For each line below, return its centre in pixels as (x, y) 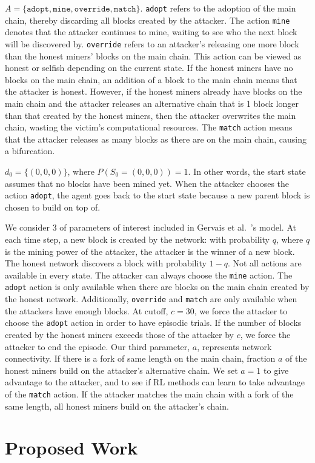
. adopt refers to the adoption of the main (218, 8)
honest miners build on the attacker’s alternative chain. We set (121, 370)
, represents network (234, 346)
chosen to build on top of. (53, 207)
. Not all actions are (264, 263)
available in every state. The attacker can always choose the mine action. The (149, 275)
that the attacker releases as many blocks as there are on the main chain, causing (156, 139)
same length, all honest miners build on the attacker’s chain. (117, 406)
